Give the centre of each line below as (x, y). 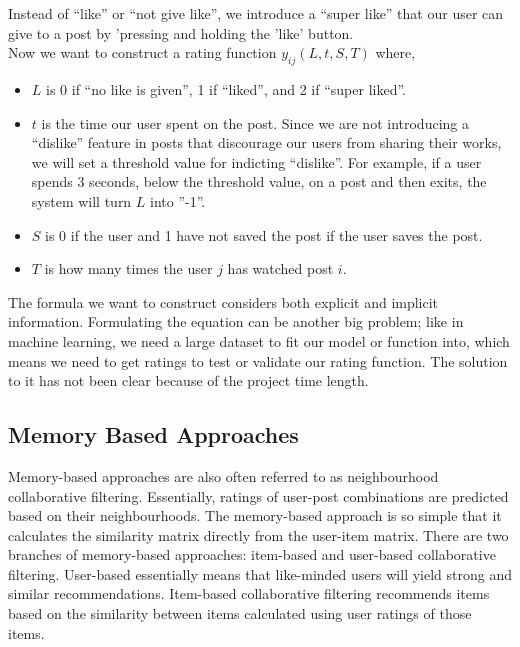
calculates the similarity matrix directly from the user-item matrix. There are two (258, 534)
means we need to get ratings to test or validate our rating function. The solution (258, 360)
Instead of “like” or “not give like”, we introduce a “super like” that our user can (256, 13)
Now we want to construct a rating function (142, 52)
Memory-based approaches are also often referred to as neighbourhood (223, 475)
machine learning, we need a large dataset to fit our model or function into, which (259, 340)
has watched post (280, 268)
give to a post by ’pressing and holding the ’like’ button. (181, 32)
